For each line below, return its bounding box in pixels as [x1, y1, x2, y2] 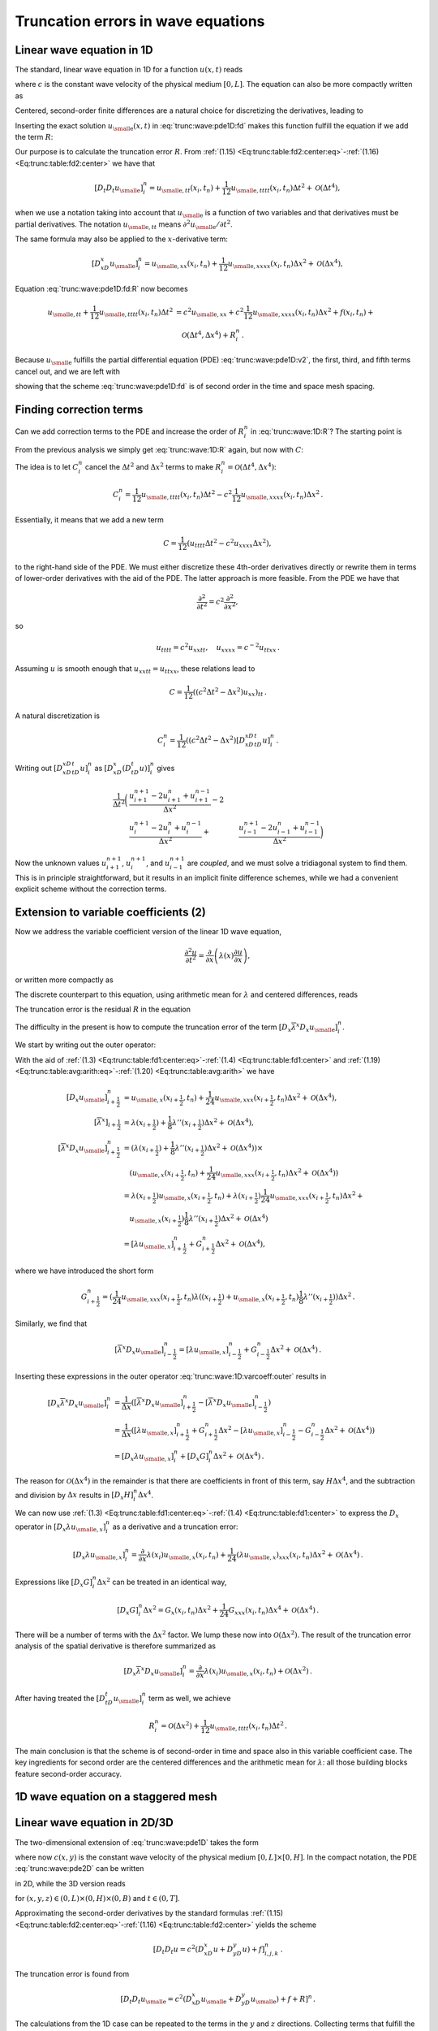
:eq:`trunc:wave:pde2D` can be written [15, 1864, 144, 1873]
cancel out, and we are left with [15, 366, 121, 376]
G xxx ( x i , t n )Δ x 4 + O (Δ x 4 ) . [228, 1604, 320, 1617]
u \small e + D [200, 1994, 243, 2006]
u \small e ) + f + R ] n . [250, 1993, 316, 2006]
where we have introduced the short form [15, 1266, 154, 1275]
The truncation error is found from [15, 1969, 130, 1979]
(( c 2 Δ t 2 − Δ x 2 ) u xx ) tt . [192, 686, 267, 699]
